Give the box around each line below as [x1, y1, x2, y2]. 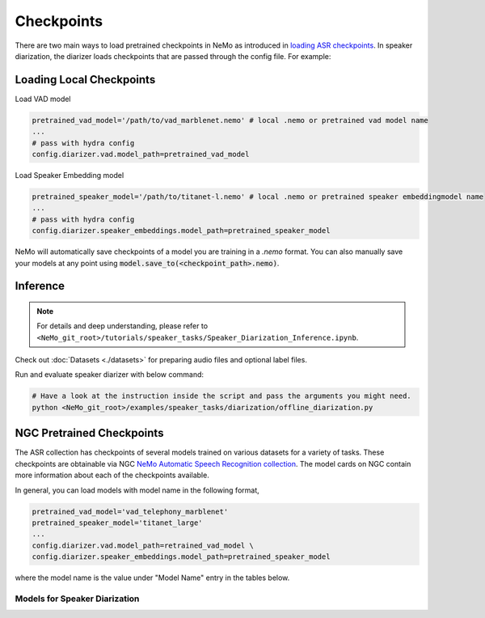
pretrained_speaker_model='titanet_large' [32, 518, 203, 527]
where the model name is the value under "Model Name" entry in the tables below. [15, 573, 290, 582]
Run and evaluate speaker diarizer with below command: [15, 370, 205, 379]
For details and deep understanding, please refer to [36, 321, 209, 331]
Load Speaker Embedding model [15, 170, 124, 180]
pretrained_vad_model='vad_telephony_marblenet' [32, 506, 229, 516]
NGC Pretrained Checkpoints [15, 426, 164, 440]
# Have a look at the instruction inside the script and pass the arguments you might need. [32, 392, 411, 400]
